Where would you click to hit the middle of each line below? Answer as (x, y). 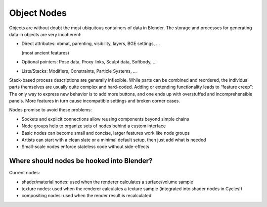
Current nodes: (24, 173)
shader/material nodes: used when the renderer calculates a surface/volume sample (108, 182)
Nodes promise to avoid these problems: (50, 110)
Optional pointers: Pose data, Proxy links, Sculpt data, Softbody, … (89, 62)
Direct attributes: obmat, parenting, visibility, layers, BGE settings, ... (91, 44)
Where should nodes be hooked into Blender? (81, 161)
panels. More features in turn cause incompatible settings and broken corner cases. (95, 101)
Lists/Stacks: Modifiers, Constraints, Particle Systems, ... (79, 71)
